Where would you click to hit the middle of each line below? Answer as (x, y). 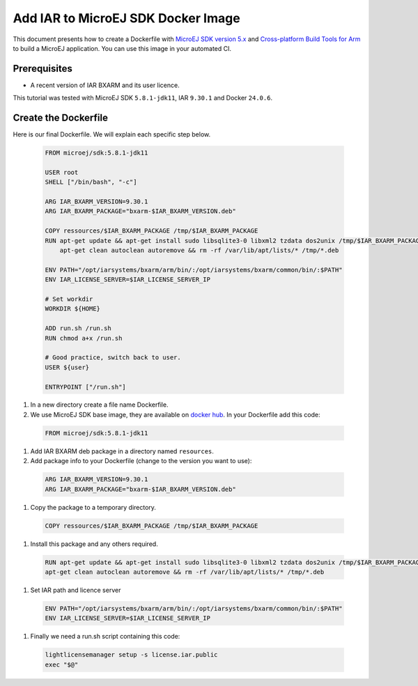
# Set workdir (69, 299)
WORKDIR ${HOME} (73, 309)
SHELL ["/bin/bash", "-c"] (91, 182)
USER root (62, 172)
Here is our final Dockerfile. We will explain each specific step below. (112, 134)
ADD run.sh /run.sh (78, 328)
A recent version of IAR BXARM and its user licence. (105, 85)
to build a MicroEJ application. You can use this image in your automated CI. (122, 48)
